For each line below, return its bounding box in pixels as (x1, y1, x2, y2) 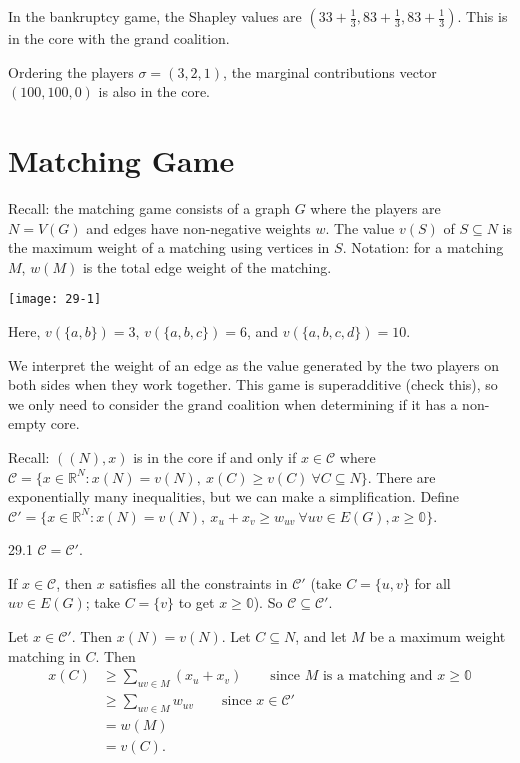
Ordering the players (8, 61, 134, 82)
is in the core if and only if (133, 446, 297, 467)
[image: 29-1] (8, 292, 102, 307)
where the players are (310, 197, 441, 218)
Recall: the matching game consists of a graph (8, 197, 290, 218)
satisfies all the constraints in (109, 572, 288, 593)
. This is (457, 6, 508, 26)
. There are (367, 466, 436, 487)
